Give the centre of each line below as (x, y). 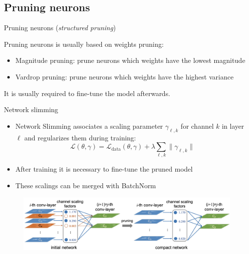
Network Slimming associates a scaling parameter (89, 126)
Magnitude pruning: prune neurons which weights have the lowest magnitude (130, 60)
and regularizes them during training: (80, 137)
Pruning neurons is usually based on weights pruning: (84, 44)
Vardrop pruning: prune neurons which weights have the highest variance (124, 76)
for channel (197, 126)
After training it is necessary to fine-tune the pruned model (104, 169)
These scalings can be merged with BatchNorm (86, 186)
